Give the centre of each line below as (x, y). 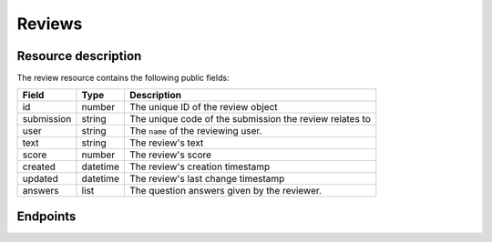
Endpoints (46, 216)
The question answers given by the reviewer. (225, 191)
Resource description (79, 56)
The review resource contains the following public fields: (123, 78)
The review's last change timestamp (207, 179)
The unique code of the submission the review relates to (250, 119)
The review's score (170, 155)
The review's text (166, 143)
